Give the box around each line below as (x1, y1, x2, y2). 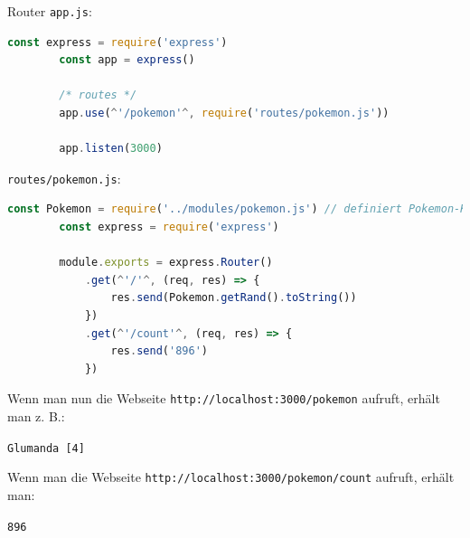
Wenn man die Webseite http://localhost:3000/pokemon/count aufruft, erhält (7, 467, 455, 486)
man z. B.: (7, 407, 65, 426)
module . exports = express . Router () (59, 256, 273, 269)
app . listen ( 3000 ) (59, 142, 163, 156)
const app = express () (59, 53, 195, 67)
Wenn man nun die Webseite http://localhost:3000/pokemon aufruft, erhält (7, 389, 440, 408)
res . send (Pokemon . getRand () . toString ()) (110, 291, 357, 305)
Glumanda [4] (7, 441, 85, 455)
